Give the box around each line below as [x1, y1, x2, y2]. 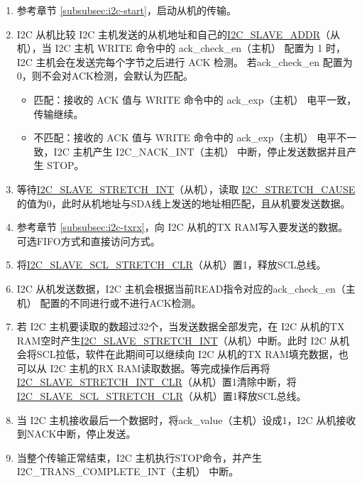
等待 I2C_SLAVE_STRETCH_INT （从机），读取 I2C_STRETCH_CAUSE [16, 181, 356, 196]
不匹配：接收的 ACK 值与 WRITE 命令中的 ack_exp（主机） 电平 [33, 130, 337, 145]
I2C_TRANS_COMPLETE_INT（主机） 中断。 [16, 464, 239, 479]
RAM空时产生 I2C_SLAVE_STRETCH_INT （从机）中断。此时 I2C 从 [16, 332, 340, 347]
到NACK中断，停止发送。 [16, 426, 136, 441]
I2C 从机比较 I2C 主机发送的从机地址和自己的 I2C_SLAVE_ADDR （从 [16, 26, 340, 41]
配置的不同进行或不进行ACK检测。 [40, 295, 202, 310]
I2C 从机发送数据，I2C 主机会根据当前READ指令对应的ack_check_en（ [16, 281, 346, 295]
